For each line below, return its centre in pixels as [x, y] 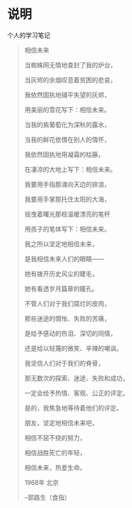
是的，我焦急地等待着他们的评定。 [73, 408]
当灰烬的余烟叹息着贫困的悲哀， [70, 80]
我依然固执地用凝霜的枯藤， [64, 154]
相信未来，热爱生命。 [55, 467]
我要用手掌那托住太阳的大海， [67, 199]
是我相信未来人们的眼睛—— [64, 259]
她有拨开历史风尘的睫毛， [61, 274]
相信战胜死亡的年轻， [55, 453]
